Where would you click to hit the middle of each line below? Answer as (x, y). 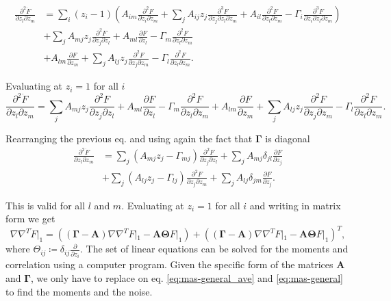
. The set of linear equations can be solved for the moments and (214, 249)
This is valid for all (46, 205)
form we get (30, 219)
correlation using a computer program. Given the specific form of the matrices (169, 264)
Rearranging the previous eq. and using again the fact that (129, 139)
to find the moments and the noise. (79, 291)
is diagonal (288, 139)
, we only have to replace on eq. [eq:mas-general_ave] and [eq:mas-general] (187, 278)
